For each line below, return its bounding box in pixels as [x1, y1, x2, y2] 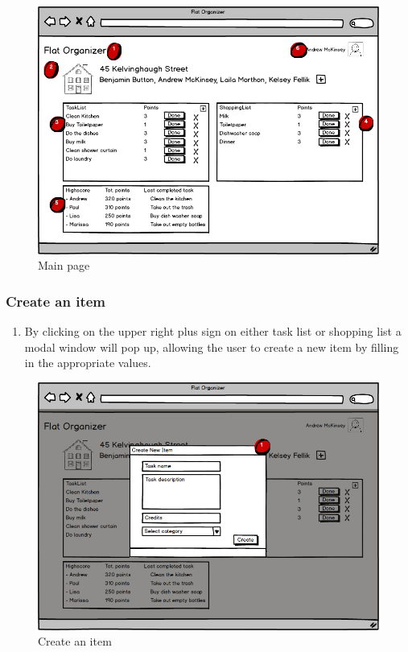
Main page [38, 257, 90, 274]
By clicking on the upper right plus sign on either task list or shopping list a [24, 323, 402, 340]
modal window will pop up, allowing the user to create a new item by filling [24, 338, 399, 355]
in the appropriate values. [24, 354, 151, 371]
